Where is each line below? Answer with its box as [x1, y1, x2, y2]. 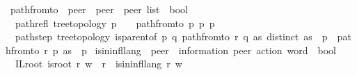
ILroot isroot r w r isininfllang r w [15, 56, 182, 71]
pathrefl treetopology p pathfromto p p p [15, 15, 215, 30]
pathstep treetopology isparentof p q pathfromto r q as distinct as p [15, 29, 328, 44]
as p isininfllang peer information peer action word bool [63, 42, 336, 57]
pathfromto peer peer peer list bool [10, 2, 188, 16]
